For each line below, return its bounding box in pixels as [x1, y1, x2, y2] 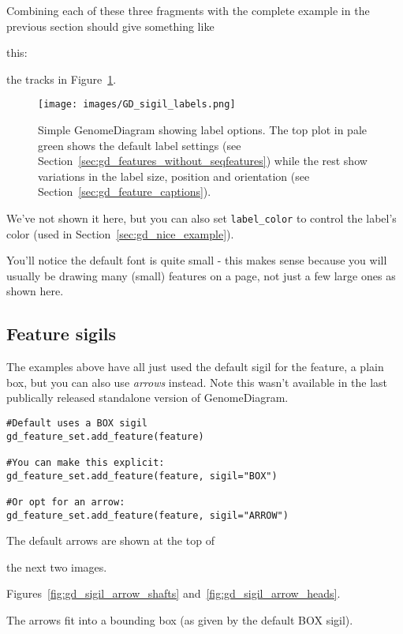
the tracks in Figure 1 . [6, 70, 117, 87]
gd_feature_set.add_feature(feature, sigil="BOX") [6, 470, 278, 482]
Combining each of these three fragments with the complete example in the [6, 2, 370, 18]
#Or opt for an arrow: [6, 496, 125, 508]
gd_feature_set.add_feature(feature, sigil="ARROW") [6, 509, 289, 521]
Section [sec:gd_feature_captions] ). [38, 183, 211, 200]
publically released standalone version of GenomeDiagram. [6, 389, 289, 406]
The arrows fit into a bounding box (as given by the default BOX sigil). [6, 612, 353, 628]
